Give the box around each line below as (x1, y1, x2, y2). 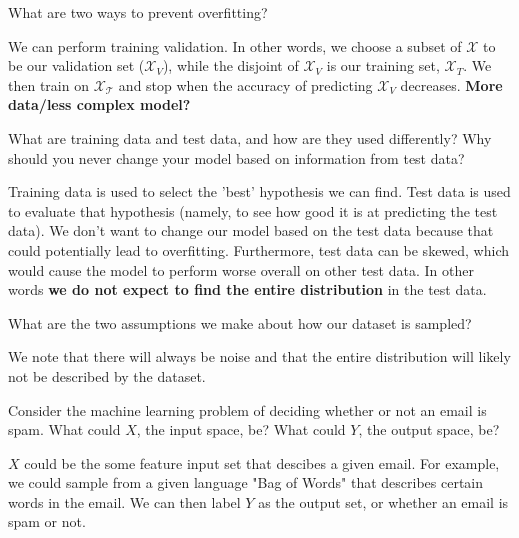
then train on (8, 74, 89, 95)
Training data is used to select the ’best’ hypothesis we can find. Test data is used (8, 181, 511, 202)
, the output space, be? (358, 419, 500, 440)
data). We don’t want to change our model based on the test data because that (8, 220, 494, 241)
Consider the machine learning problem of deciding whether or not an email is (8, 399, 487, 420)
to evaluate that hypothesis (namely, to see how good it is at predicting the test (8, 200, 498, 221)
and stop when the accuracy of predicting (118, 74, 373, 95)
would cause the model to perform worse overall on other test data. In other (8, 259, 474, 280)
